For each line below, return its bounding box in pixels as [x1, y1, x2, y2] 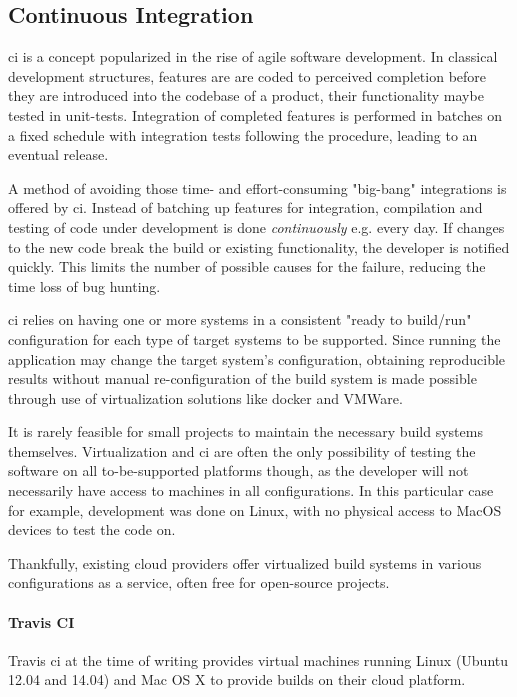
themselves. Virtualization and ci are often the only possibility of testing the [8, 440, 476, 461]
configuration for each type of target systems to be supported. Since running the [8, 328, 501, 349]
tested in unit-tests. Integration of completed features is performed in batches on [8, 104, 503, 125]
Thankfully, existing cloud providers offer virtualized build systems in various [8, 552, 482, 573]
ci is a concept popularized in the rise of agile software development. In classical [8, 46, 498, 67]
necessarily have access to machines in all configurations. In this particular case [8, 480, 494, 501]
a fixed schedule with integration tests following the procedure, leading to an [8, 124, 478, 145]
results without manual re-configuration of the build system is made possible [8, 368, 477, 389]
